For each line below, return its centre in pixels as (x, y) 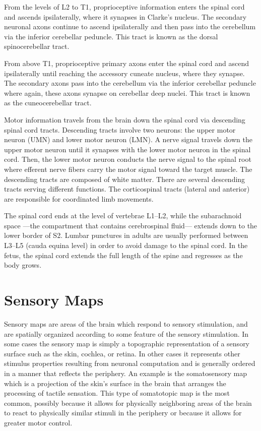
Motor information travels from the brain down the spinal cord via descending (125, 119)
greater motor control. (38, 422)
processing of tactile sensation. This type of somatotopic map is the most (117, 393)
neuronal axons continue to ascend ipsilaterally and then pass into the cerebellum (130, 26)
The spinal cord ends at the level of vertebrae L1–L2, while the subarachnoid (123, 216)
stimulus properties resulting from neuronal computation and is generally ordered (130, 363)
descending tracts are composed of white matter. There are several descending (125, 179)
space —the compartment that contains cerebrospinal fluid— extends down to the (131, 225)
